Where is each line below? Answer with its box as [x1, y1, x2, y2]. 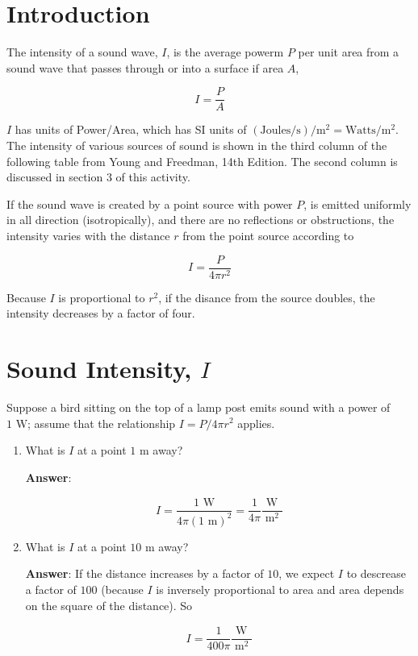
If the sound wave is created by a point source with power [6, 195, 293, 212]
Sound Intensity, [6, 351, 192, 384]
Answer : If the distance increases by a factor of [25, 565, 264, 582]
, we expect [278, 565, 335, 582]
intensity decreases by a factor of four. [6, 305, 195, 322]
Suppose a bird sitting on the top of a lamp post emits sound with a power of [6, 398, 391, 415]
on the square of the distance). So [25, 596, 193, 613]
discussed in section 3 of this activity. [6, 168, 190, 185]
